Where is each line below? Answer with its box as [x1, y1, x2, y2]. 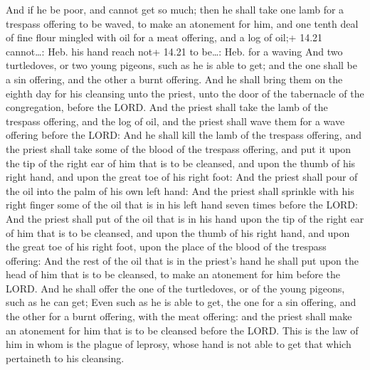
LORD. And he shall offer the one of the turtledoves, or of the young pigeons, [6, 280, 345, 295]
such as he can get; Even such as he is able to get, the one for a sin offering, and [6, 295, 356, 310]
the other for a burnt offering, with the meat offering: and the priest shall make [6, 309, 352, 324]
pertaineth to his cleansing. [6, 350, 125, 365]
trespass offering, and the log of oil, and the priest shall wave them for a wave [6, 113, 345, 128]
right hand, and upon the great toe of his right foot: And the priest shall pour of [6, 169, 358, 184]
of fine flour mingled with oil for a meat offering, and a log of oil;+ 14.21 [6, 30, 323, 45]
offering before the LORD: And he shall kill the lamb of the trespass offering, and [6, 127, 361, 142]
